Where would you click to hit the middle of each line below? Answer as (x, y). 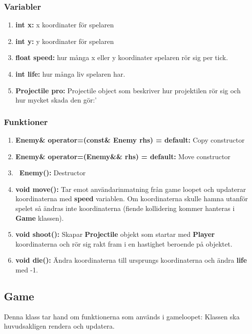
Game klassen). (40, 218)
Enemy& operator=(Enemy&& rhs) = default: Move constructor (123, 156)
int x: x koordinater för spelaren (64, 25)
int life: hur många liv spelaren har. (70, 74)
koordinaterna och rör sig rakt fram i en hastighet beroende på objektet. (124, 243)
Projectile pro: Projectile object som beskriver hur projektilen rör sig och (128, 90)
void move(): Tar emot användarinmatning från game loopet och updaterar (131, 189)
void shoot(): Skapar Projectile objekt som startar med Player (115, 234)
